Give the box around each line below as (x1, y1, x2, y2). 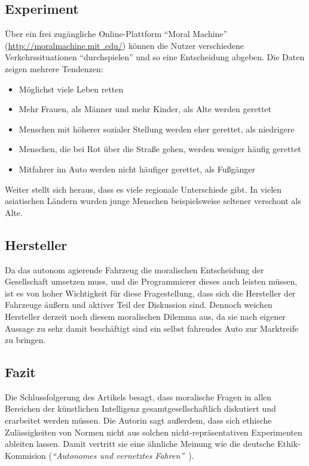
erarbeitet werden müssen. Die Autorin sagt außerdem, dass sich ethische (5, 414, 272, 427)
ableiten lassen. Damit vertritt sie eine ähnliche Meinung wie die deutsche (5, 437, 275, 450)
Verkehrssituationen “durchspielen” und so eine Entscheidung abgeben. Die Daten (5, 51, 305, 63)
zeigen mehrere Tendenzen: (5, 62, 103, 75)
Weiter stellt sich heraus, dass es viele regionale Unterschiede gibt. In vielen (5, 183, 282, 195)
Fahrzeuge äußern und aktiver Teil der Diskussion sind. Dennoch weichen (5, 298, 273, 311)
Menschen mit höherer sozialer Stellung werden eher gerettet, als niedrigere (19, 122, 295, 135)
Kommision (5, 449, 46, 461)
